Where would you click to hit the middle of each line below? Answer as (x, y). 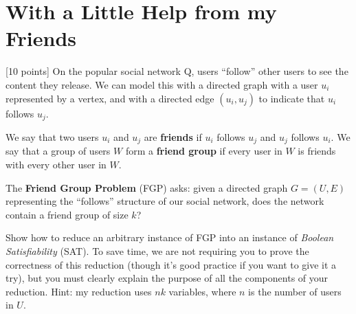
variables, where (202, 291)
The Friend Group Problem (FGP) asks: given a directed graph (147, 187)
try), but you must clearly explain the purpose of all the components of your (167, 278)
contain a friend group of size (67, 214)
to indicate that (292, 98)
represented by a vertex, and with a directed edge (110, 98)
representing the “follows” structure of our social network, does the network (165, 201)
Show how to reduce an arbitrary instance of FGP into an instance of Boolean (170, 237)
